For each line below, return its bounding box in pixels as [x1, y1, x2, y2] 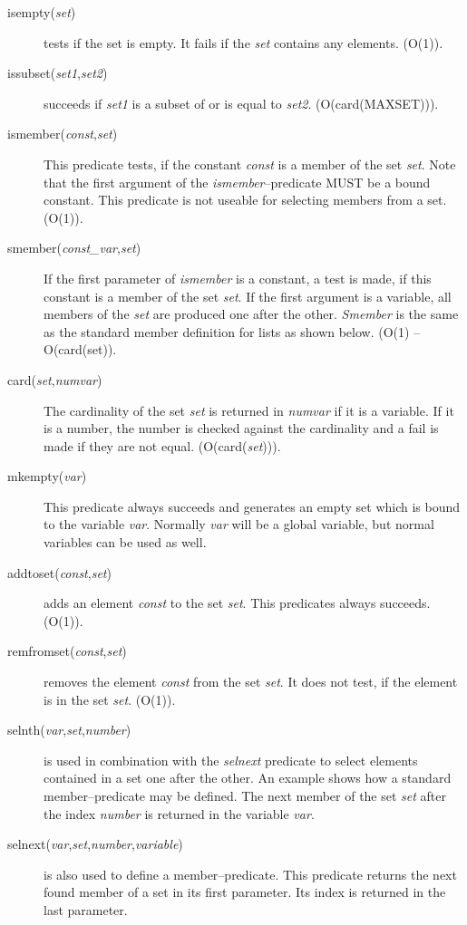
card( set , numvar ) [7, 370, 102, 389]
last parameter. [44, 900, 128, 919]
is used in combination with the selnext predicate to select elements [44, 750, 418, 769]
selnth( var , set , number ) [7, 720, 131, 739]
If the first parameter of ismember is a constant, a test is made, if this [44, 268, 432, 287]
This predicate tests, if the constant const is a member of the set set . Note [44, 154, 456, 173]
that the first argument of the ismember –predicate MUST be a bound [44, 172, 431, 191]
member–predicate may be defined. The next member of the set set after [44, 786, 447, 805]
